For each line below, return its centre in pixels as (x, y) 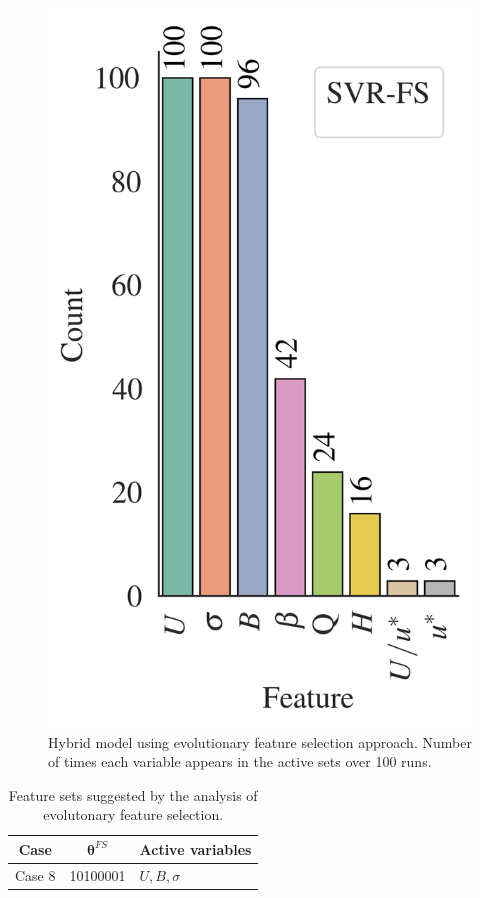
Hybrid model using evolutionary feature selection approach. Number (260, 741)
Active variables (195, 848)
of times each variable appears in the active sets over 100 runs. (240, 761)
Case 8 (35, 874)
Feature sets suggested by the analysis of (133, 794)
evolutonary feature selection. (133, 814)
